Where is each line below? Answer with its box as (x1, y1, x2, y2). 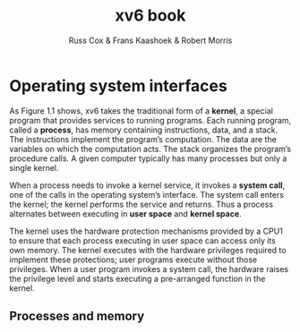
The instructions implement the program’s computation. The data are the (9, 133, 278, 144)
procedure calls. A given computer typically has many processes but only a (9, 153, 287, 164)
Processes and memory (9, 309, 145, 324)
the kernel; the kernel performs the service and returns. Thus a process (9, 199, 274, 209)
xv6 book (115, 5, 186, 26)
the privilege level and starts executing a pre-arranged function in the (9, 273, 266, 284)
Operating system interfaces (9, 75, 228, 96)
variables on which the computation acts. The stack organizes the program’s (9, 143, 292, 154)
